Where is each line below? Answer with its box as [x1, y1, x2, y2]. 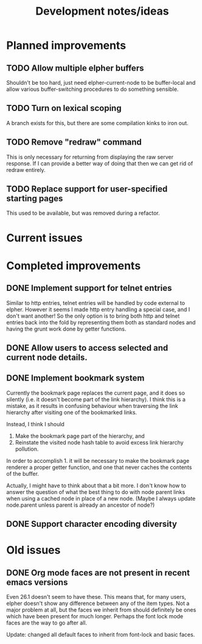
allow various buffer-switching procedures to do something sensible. [6, 85, 179, 93]
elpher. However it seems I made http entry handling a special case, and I [6, 306, 190, 313]
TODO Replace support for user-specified [6, 184, 168, 195]
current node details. [6, 352, 88, 363]
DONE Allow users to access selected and [6, 343, 169, 353]
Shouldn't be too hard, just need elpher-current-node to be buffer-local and [6, 79, 196, 86]
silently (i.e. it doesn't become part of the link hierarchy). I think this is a [6, 395, 186, 403]
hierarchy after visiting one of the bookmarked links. [6, 409, 138, 416]
